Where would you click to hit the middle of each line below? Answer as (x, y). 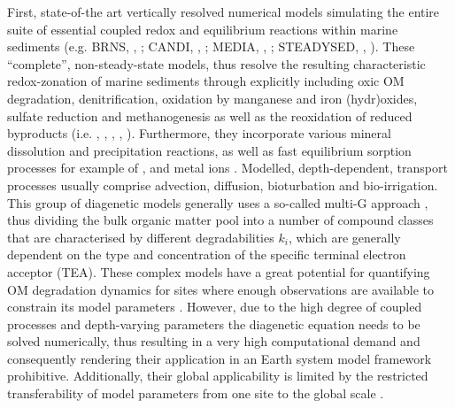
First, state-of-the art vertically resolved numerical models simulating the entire (224, 12)
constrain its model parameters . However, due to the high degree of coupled (215, 307)
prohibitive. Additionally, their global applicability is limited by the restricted (218, 376)
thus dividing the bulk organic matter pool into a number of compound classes (220, 220)
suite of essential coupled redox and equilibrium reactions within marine (203, 29)
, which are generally (344, 237)
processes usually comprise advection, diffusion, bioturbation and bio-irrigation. (223, 185)
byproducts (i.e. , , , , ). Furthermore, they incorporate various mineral (199, 133)
